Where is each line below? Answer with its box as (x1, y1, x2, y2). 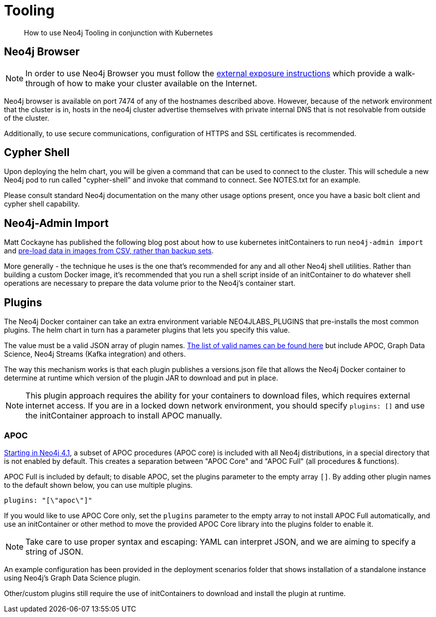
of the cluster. (4, 113, 49, 122)
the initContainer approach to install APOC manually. (25, 411, 222, 421)
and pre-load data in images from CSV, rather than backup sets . (4, 246, 214, 255)
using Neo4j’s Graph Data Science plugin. (4, 573, 141, 582)
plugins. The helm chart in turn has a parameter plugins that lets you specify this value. (4, 326, 290, 335)
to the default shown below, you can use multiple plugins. (4, 480, 193, 489)
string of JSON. (25, 546, 83, 557)
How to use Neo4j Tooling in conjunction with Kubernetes (24, 28, 213, 37)
